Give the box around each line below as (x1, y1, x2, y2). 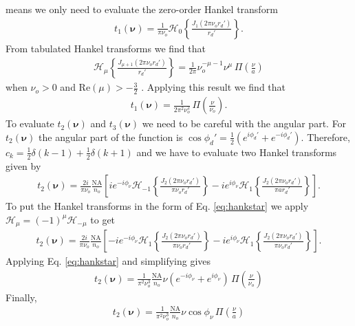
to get (90, 212, 116, 226)
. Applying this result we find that (141, 80, 286, 94)
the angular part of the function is (39, 129, 183, 144)
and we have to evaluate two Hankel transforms (136, 144, 337, 159)
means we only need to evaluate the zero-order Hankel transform (6, 2, 278, 16)
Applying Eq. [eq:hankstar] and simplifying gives (6, 254, 211, 268)
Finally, (6, 290, 37, 304)
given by (6, 158, 41, 173)
